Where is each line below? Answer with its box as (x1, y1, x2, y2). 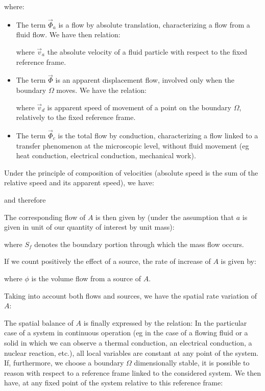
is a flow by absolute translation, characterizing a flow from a (58, 19, 250, 30)
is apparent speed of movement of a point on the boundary (47, 102, 231, 112)
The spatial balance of (4, 317, 74, 328)
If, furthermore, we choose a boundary (4, 357, 124, 368)
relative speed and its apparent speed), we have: (4, 177, 154, 188)
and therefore (4, 194, 46, 205)
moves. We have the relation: (56, 85, 147, 95)
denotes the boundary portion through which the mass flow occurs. (34, 238, 244, 249)
